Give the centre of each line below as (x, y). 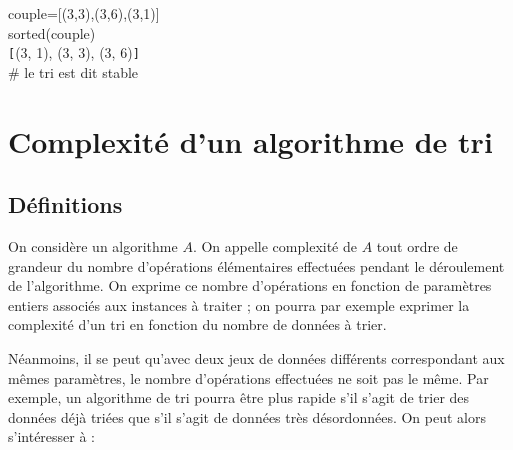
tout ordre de (417, 246)
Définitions (65, 204)
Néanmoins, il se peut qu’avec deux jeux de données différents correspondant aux (256, 357)
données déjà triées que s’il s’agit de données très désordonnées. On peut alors (247, 416)
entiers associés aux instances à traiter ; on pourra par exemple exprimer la (239, 304)
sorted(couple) (52, 32)
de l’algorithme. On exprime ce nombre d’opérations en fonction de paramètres (250, 285)
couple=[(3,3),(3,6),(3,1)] (84, 13)
